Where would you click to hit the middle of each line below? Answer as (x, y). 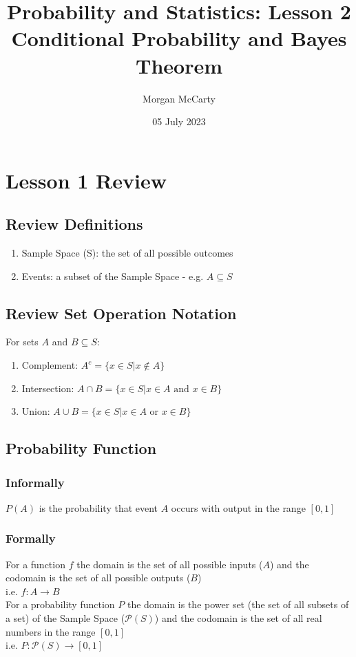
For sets (22, 342)
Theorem (179, 65)
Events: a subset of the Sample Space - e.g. (113, 276)
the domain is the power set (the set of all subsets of (238, 604)
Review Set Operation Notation (121, 313)
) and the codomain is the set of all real (238, 618)
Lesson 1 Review (86, 180)
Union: (36, 411)
